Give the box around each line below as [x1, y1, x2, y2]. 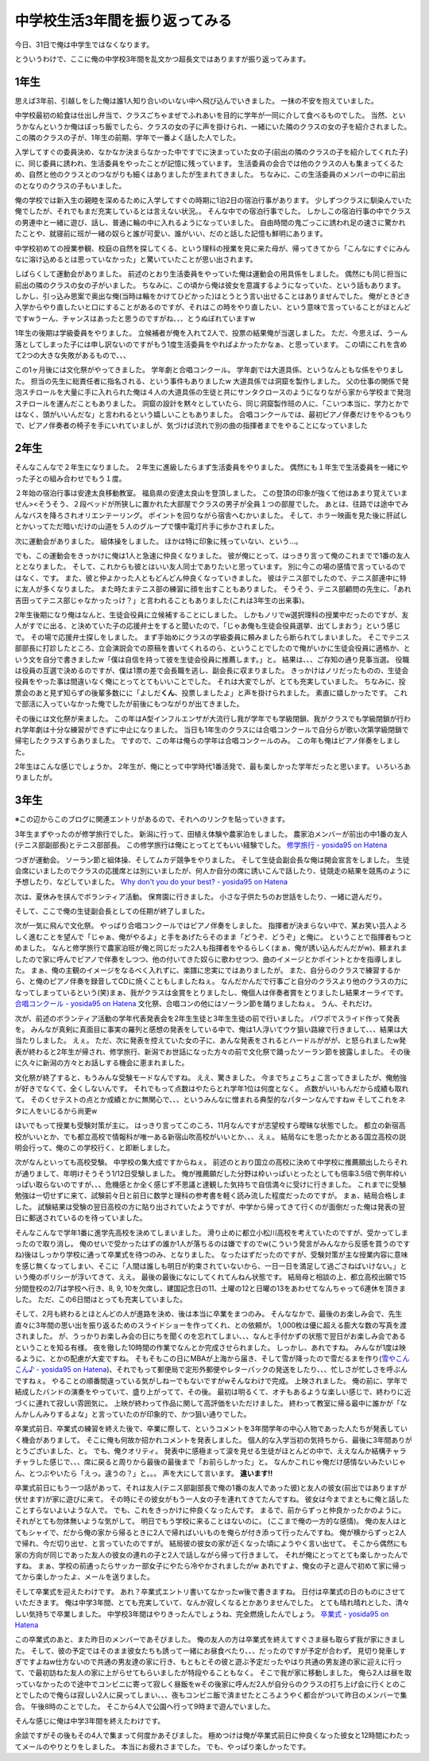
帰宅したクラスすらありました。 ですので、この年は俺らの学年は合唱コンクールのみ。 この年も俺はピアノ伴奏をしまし [14, 736, 400, 745]
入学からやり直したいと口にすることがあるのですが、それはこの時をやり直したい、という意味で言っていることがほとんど [14, 302, 411, 312]
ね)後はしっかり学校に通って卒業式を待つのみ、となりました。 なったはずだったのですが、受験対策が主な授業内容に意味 [14, 1250, 408, 1260]
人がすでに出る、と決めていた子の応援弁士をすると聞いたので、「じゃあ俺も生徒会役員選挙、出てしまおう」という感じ [14, 621, 401, 631]
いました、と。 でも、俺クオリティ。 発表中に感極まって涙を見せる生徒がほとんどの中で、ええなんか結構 [42, 1446, 386, 1456]
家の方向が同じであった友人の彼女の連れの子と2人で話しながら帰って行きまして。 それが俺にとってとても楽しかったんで [14, 1549, 408, 1559]
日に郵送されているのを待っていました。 [14, 1213, 147, 1223]
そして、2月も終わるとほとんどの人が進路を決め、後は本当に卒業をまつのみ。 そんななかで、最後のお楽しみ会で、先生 [14, 1309, 403, 1319]
